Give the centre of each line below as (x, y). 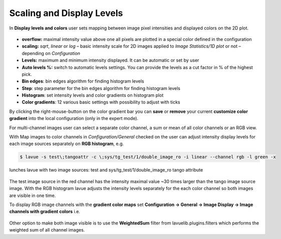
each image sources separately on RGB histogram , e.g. (67, 144)
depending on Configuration (51, 53)
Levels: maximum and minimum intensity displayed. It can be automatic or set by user (110, 60)
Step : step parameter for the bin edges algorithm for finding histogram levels (101, 88)
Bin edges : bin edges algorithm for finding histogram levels (83, 81)
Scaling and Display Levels (66, 13)
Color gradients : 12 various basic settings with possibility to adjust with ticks (101, 102)
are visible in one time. (33, 195)
